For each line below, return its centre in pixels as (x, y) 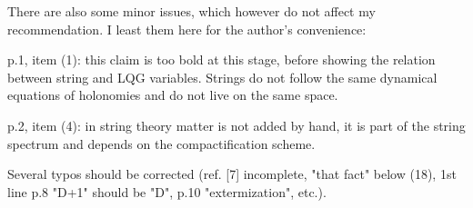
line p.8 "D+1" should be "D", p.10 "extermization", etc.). (167, 191)
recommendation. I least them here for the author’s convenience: (187, 29)
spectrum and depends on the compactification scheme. (161, 143)
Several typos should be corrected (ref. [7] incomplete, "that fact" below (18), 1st (232, 174)
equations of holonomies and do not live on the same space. (173, 95)
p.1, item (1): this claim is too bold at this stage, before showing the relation (221, 59)
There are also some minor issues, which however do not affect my (191, 11)
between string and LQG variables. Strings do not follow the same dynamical (222, 77)
